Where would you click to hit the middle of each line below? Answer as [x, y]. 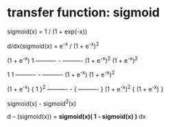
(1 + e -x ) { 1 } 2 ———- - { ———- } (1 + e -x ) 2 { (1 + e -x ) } [85, 88]
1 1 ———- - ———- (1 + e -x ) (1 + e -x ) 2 [61, 74]
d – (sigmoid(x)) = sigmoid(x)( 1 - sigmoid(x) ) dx [76, 117]
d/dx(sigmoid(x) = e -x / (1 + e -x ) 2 [53, 45]
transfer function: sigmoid [83, 13]
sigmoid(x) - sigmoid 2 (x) [42, 102]
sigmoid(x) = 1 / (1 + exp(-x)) [47, 31]
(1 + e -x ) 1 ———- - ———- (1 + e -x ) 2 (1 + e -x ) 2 [73, 59]
